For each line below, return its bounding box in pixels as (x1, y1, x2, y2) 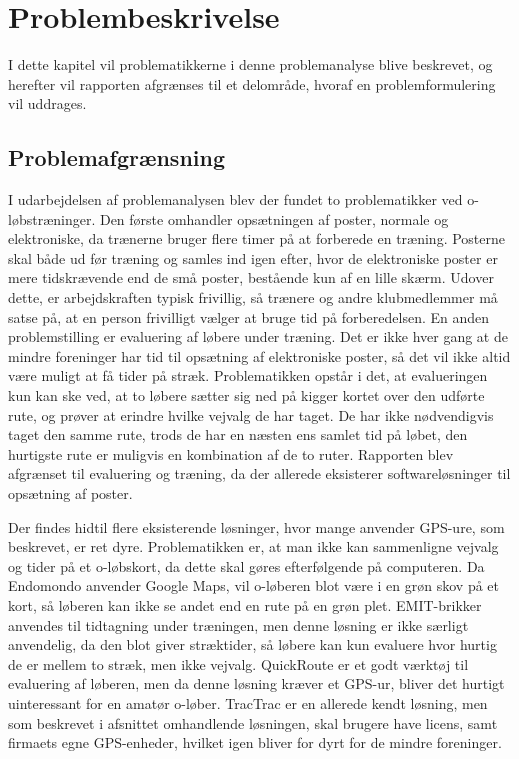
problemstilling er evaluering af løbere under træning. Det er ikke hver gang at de (8, 326, 508, 347)
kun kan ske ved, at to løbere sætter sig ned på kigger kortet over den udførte (8, 385, 485, 406)
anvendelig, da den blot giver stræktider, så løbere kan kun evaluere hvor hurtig (8, 634, 497, 655)
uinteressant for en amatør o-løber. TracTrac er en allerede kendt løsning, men (8, 692, 488, 713)
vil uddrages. (8, 93, 87, 114)
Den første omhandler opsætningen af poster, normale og (99, 208, 449, 229)
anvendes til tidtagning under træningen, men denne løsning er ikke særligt (8, 614, 469, 635)
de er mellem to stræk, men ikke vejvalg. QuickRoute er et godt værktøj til (8, 653, 469, 674)
